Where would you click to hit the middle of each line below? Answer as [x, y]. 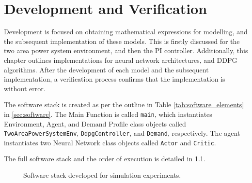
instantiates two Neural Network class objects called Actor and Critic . [110, 142]
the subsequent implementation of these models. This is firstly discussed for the [122, 41]
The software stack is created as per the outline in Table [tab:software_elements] [124, 105]
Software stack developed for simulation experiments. [102, 175]
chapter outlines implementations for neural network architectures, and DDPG [121, 60]
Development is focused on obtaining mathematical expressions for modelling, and [126, 32]
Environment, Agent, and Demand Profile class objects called [95, 123]
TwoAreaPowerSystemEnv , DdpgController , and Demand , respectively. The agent [122, 133]
